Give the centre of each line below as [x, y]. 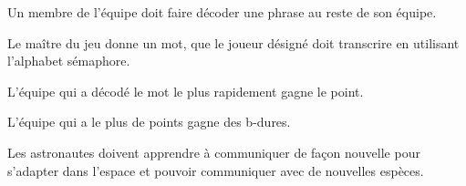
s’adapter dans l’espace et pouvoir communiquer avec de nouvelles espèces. [216, 170]
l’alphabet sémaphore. [69, 61]
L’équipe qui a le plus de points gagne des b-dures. [149, 122]
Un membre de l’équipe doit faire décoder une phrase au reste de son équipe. [222, 12]
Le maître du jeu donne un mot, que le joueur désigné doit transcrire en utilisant [233, 42]
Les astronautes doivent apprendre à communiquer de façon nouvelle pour [214, 152]
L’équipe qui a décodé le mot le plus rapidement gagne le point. [186, 91]
